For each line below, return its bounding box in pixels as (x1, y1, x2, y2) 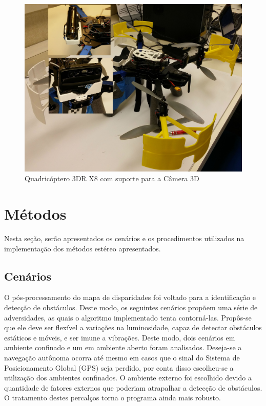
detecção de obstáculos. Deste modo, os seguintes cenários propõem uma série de (4, 302, 258, 312)
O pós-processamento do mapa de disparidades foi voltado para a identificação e (4, 292, 256, 303)
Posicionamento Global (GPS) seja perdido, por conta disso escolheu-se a (4, 362, 234, 373)
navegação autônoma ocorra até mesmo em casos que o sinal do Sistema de (4, 352, 240, 362)
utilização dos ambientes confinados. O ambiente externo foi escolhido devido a (4, 372, 252, 383)
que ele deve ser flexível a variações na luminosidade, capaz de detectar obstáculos (4, 322, 262, 333)
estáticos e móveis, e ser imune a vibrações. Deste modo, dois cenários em (4, 332, 235, 343)
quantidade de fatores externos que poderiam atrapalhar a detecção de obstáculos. (4, 382, 262, 393)
